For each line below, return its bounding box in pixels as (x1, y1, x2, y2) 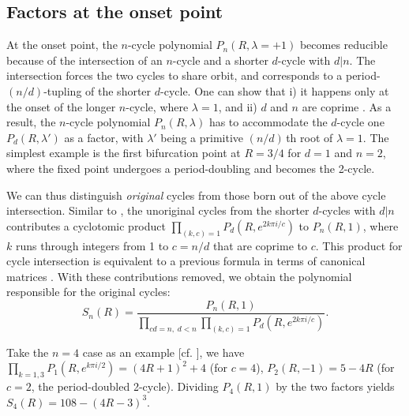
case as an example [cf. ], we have (82, 343, 245, 360)
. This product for (315, 237, 403, 253)
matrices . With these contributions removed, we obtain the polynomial (6, 268, 352, 284)
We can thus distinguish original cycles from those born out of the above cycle (6, 186, 386, 203)
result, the (6, 114, 56, 130)
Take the (6, 343, 49, 360)
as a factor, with (64, 129, 144, 145)
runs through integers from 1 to (15, 237, 169, 253)
